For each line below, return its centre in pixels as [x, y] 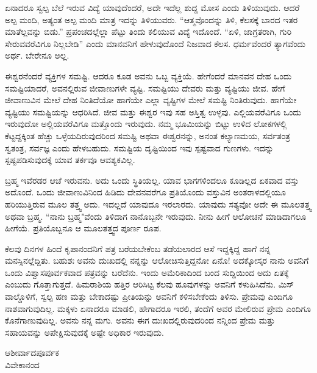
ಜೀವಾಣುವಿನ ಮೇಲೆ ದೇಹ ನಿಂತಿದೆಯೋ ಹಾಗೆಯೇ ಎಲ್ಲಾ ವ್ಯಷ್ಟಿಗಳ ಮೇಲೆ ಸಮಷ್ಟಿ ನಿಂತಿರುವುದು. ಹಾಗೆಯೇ [151, 100]
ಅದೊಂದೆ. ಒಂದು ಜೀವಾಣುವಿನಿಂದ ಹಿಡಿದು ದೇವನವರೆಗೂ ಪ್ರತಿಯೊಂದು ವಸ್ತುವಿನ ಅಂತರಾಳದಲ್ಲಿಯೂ [145, 192]
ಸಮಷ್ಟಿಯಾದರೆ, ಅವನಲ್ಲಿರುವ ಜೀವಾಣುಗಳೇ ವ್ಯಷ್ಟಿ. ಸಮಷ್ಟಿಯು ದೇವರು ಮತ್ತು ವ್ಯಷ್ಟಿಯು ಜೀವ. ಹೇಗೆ [145, 88]
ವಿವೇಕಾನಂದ [22, 365]
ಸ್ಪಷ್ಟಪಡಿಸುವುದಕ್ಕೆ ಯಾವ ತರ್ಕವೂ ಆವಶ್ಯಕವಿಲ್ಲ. [70, 160]
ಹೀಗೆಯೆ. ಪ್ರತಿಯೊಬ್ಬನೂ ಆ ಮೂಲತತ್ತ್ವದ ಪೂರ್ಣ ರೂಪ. [83, 228]
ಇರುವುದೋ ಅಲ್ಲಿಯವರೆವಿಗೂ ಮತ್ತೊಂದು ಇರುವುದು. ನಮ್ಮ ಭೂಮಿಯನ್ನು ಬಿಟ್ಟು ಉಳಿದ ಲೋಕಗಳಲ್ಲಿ [146, 124]
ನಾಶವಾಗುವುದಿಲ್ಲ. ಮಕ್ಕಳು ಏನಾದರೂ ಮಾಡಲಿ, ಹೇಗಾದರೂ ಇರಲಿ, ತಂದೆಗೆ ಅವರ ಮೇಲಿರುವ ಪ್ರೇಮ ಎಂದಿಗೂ [158, 308]
